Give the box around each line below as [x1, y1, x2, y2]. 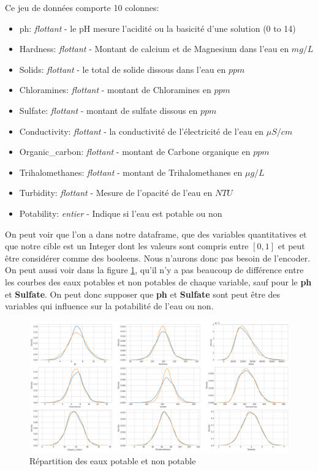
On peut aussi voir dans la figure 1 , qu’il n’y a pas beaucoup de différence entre [5, 263, 304, 276]
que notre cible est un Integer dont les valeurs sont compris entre [5, 239, 249, 252]
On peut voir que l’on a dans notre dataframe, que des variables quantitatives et [5, 227, 307, 240]
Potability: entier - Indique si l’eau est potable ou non [19, 206, 222, 219]
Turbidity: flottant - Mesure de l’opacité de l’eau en [19, 186, 213, 199]
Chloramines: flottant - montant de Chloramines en [19, 83, 211, 96]
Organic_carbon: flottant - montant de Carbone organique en [19, 145, 251, 158]
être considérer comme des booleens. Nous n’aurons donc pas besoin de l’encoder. [5, 251, 311, 264]
